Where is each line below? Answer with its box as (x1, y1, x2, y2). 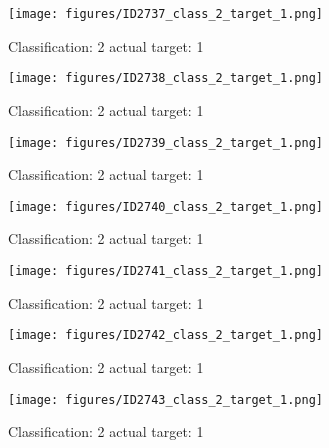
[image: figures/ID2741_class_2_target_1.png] (8, 264, 323, 278)
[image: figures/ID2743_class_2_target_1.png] (8, 392, 323, 407)
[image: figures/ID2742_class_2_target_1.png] (8, 328, 323, 343)
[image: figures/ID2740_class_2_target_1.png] (8, 199, 323, 214)
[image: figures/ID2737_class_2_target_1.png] (8, 7, 323, 21)
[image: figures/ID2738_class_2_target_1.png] (8, 71, 323, 86)
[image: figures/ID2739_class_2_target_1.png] (8, 135, 323, 150)
